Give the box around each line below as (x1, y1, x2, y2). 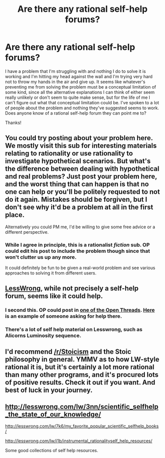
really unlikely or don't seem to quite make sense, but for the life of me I (5, 94, 150, 100)
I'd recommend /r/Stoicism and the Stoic (5, 347, 132, 356)
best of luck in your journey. (5, 386, 93, 394)
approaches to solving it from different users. (5, 270, 97, 276)
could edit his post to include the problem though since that (5, 247, 150, 254)
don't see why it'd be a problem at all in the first (5, 203, 154, 212)
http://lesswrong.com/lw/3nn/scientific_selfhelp (5, 402, 159, 411)
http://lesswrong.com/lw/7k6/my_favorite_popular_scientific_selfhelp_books (5, 423, 159, 429)
